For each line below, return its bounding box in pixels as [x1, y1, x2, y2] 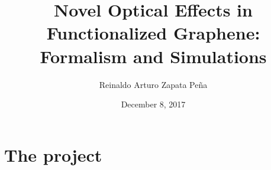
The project [4, 142, 102, 166]
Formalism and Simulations [40, 44, 267, 68]
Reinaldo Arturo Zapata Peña [99, 78, 208, 90]
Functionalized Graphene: [46, 21, 260, 45]
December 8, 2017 [121, 98, 186, 110]
